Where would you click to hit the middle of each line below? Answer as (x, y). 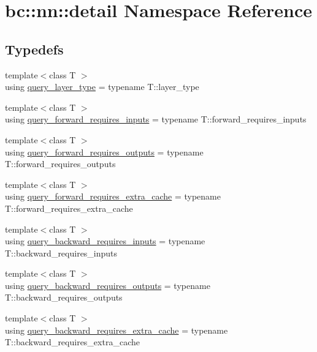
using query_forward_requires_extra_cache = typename (113, 196)
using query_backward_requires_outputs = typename (108, 285)
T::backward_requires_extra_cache (72, 342)
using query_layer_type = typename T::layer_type (102, 87)
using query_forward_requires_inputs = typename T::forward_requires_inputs (156, 119)
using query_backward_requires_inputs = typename (105, 241)
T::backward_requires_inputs (61, 253)
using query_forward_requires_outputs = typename (104, 152)
